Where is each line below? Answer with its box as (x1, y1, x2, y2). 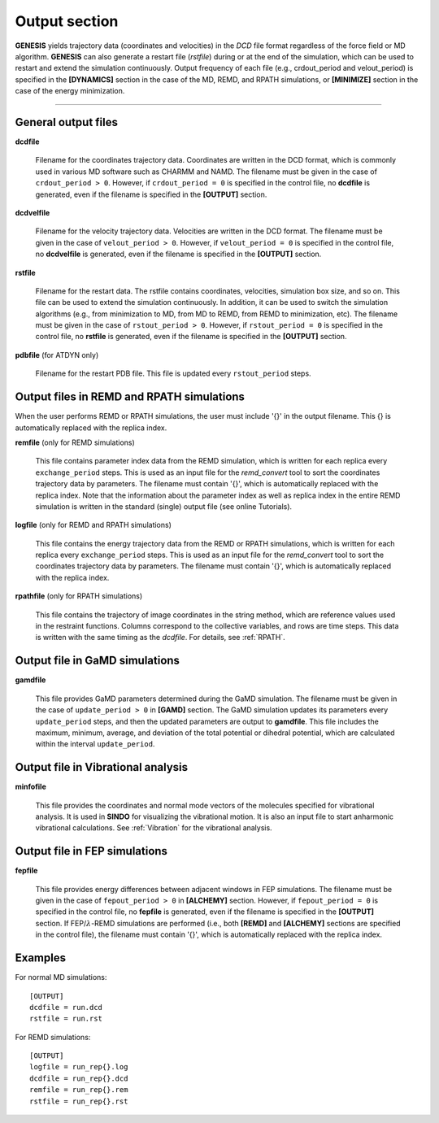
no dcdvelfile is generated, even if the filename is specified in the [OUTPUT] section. (35, 249, 322, 259)
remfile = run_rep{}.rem (29, 1086, 128, 1095)
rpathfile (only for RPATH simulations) (15, 591, 143, 601)
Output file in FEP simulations (15, 844, 168, 858)
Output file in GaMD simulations (15, 654, 180, 668)
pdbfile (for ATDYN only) (15, 350, 99, 359)
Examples (15, 951, 67, 965)
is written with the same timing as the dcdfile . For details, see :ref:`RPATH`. (35, 633, 286, 642)
